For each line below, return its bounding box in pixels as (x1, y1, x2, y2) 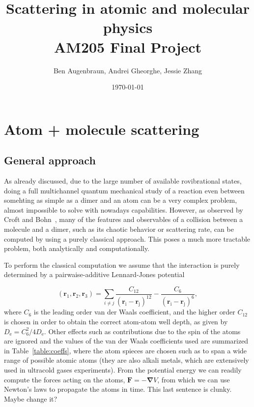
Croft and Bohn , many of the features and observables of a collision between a (4, 214, 243, 224)
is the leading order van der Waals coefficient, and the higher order (33, 307, 235, 317)
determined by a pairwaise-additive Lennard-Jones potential (4, 269, 185, 280)
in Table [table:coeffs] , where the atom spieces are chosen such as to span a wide (4, 345, 247, 355)
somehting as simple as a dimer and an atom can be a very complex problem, (4, 195, 237, 205)
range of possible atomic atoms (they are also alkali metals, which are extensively (4, 355, 249, 365)
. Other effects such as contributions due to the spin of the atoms (44, 326, 241, 336)
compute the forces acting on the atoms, (4, 374, 125, 384)
